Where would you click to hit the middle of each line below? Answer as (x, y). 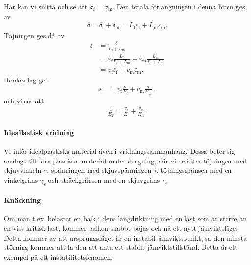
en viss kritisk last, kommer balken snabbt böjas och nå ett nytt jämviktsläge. (121, 228)
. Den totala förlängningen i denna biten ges (179, 6)
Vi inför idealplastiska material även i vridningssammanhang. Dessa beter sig (120, 151)
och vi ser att (24, 100)
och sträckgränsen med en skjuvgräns (104, 179)
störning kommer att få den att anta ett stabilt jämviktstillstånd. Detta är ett (121, 247)
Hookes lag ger (26, 79)
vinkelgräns (21, 179)
